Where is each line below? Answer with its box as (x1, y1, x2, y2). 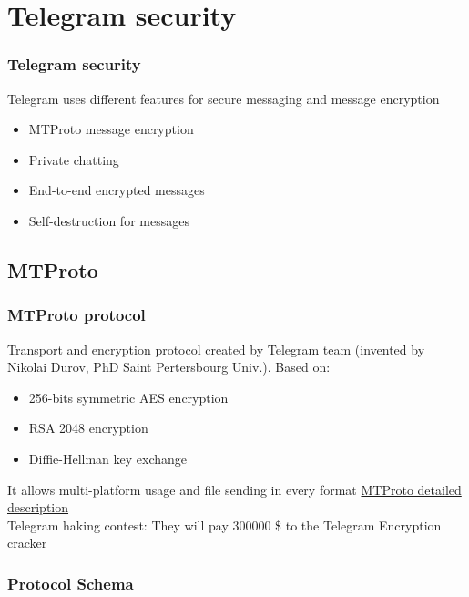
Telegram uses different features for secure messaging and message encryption (7, 88, 440, 108)
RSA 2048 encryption (28, 418, 148, 437)
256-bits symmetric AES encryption (28, 387, 229, 407)
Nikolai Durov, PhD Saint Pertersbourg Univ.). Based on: (7, 357, 331, 376)
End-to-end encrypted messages (28, 180, 205, 200)
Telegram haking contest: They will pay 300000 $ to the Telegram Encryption (7, 515, 442, 534)
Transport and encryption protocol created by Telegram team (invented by (7, 339, 425, 358)
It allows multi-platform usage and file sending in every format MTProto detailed (7, 479, 462, 499)
